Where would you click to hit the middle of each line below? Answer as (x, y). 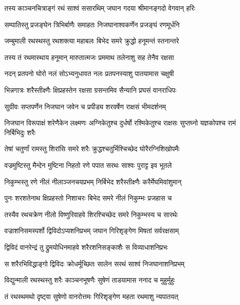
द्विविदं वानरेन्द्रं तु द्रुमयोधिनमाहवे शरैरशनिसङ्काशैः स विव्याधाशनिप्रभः (86, 247)
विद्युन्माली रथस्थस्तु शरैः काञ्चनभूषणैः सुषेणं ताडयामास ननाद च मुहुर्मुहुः (90, 280)
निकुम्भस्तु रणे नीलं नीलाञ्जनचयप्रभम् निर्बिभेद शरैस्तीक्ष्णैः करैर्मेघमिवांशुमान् (93, 181)
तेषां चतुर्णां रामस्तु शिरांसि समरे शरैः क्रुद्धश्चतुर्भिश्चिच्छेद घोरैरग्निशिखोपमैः (92, 149)
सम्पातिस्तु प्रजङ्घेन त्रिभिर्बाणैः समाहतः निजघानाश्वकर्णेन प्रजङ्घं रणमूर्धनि (92, 24)
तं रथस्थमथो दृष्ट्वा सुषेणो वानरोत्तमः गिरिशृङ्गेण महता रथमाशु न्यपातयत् (91, 296)
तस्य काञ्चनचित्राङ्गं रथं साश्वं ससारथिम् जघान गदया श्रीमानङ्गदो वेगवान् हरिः (100, 8)
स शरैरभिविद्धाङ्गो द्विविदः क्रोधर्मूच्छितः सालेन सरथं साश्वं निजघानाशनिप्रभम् (95, 263)
